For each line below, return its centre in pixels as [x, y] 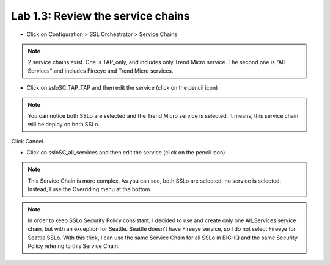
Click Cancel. [28, 141]
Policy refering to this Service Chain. [74, 246]
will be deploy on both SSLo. [64, 125]
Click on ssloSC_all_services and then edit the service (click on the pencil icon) [126, 153]
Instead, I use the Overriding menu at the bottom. [90, 189]
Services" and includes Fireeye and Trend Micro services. [101, 71]
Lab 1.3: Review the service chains [101, 16]
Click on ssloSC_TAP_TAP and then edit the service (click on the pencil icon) [122, 88]
